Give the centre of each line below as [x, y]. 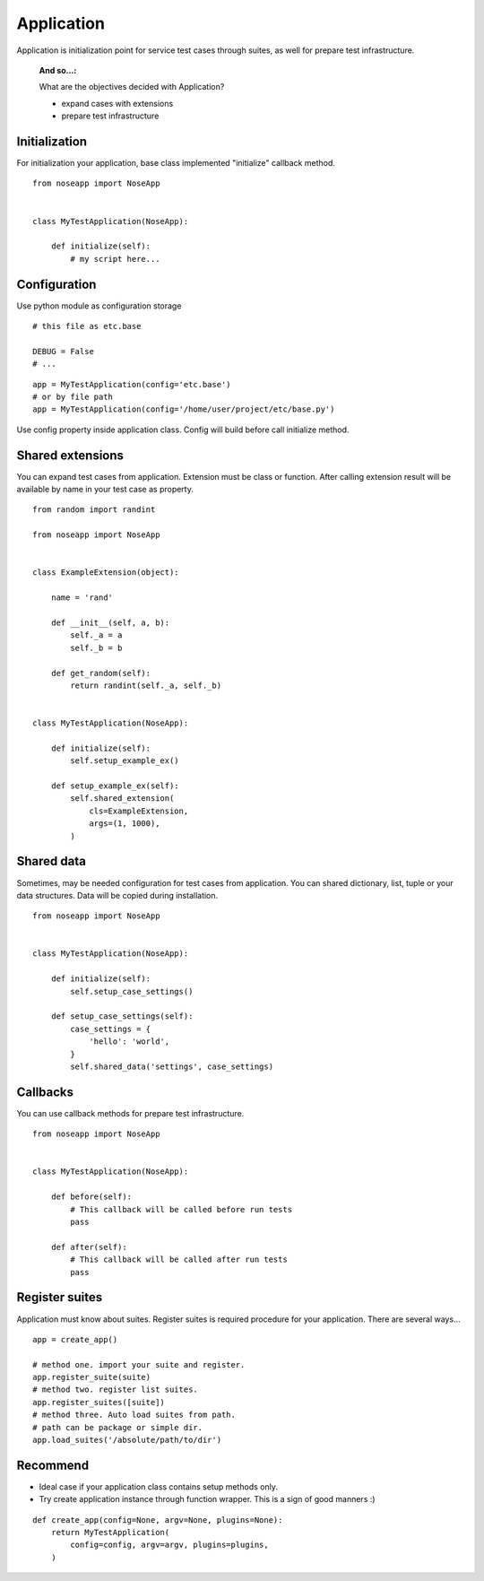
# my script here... [115, 259]
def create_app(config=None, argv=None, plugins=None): [158, 1520]
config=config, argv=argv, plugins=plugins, [169, 1545]
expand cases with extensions [117, 103]
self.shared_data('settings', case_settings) [172, 1067]
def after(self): [89, 1247]
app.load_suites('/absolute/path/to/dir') [127, 1440]
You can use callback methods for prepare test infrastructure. [130, 1113]
